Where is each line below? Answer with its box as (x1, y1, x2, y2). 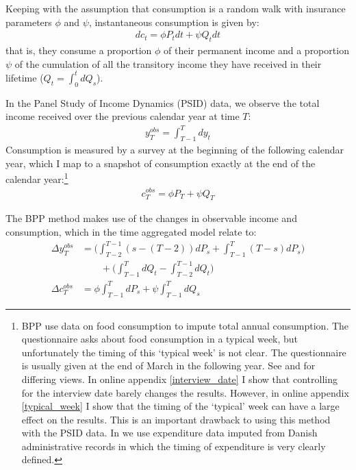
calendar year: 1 (5, 170, 68, 186)
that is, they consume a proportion (5, 43, 152, 58)
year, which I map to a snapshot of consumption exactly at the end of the (5, 156, 316, 170)
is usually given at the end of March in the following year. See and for (21, 358, 316, 373)
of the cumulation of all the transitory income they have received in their (14, 56, 322, 71)
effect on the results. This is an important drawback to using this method (21, 412, 331, 426)
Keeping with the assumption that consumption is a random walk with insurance (5, 1, 346, 15)
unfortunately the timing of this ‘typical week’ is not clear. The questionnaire (21, 345, 346, 359)
